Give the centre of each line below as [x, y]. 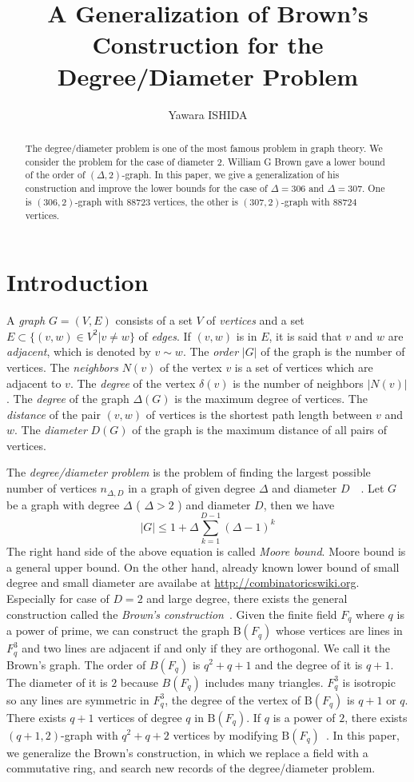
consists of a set [154, 320]
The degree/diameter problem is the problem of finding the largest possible [189, 472]
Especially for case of [58, 598]
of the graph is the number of [333, 351]
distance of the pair [54, 414]
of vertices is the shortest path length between [259, 414]
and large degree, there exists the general [247, 598]
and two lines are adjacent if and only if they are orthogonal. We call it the [206, 648]
